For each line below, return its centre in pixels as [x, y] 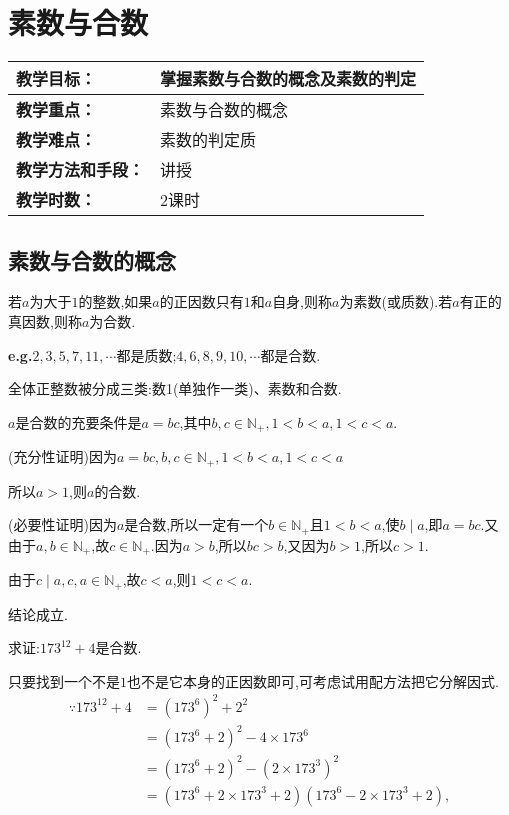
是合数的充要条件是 [78, 421]
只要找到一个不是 [64, 680]
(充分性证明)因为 [62, 456]
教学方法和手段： [80, 170]
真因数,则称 [45, 320]
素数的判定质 [208, 140]
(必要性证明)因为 [62, 524]
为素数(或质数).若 [396, 301]
